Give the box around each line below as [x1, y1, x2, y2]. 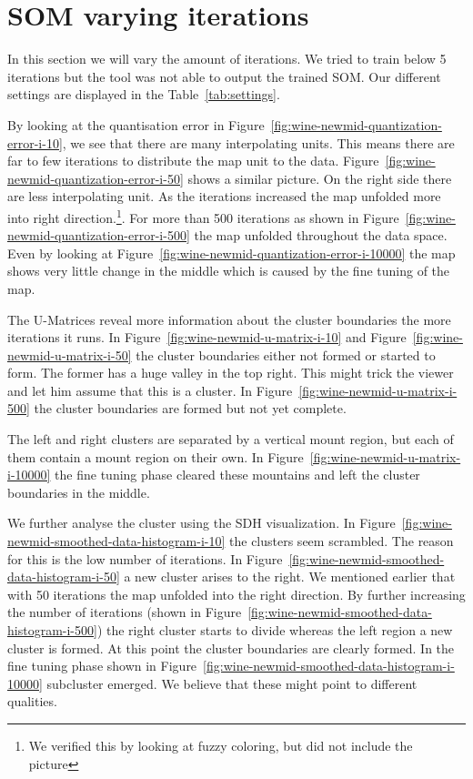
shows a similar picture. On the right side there [187, 168, 452, 187]
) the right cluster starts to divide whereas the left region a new [96, 621, 453, 639]
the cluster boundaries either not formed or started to [136, 345, 436, 364]
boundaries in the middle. [7, 482, 150, 501]
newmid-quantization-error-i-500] [7, 226, 190, 245]
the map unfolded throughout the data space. [194, 226, 448, 245]
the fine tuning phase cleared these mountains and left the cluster [55, 465, 420, 484]
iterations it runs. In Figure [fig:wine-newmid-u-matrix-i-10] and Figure [7, 328, 407, 347]
